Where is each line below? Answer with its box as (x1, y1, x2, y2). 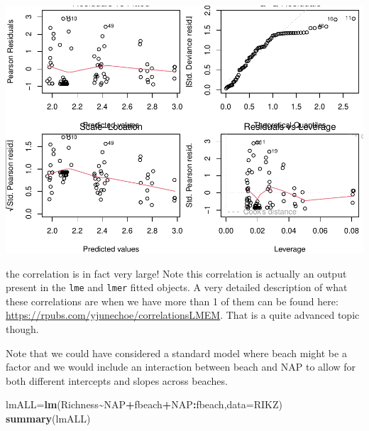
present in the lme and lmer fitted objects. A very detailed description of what (6, 280, 348, 295)
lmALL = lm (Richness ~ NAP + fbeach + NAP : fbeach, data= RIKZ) (6, 397, 282, 412)
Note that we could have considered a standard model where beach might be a (6, 345, 347, 360)
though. (6, 321, 39, 336)
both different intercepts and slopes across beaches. (6, 373, 228, 388)
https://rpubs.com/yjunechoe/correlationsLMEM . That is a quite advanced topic (6, 307, 360, 322)
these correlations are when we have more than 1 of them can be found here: (6, 293, 338, 308)
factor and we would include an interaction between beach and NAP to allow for (6, 359, 356, 374)
